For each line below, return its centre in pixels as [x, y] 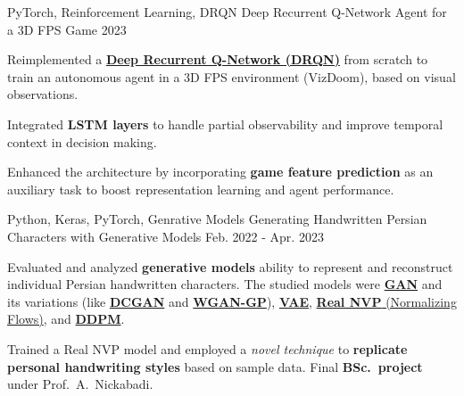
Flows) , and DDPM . [66, 319]
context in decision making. [82, 141]
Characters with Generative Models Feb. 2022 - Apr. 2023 [166, 236]
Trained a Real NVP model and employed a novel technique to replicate [207, 348]
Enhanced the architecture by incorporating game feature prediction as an [220, 172]
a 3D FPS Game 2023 [67, 29]
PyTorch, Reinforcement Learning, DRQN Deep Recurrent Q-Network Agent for [227, 12]
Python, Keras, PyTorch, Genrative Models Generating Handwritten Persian [217, 219]
